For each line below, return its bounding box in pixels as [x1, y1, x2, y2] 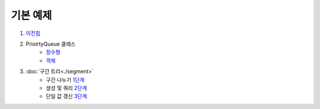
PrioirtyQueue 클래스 [25, 40, 76, 47]
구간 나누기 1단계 [46, 76, 85, 83]
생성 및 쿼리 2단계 [46, 84, 87, 91]
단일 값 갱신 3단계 [46, 92, 87, 100]
